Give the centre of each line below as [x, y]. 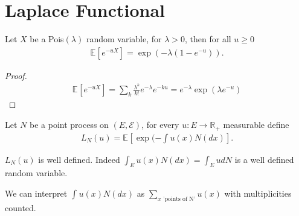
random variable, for [124, 39]
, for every [160, 125]
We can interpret [36, 193]
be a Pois [47, 39]
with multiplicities [258, 193]
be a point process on [69, 125]
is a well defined [264, 159]
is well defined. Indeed [79, 159]
